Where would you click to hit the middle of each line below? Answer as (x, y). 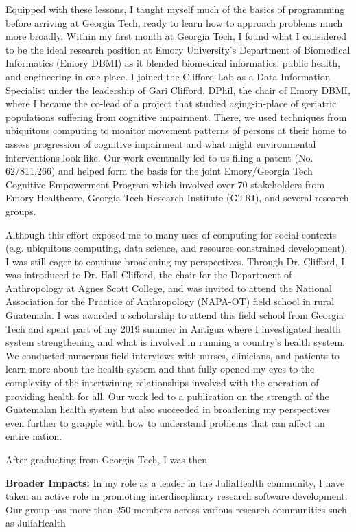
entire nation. (34, 436)
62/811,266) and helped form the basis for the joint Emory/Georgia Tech (159, 171)
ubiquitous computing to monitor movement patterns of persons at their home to (176, 130)
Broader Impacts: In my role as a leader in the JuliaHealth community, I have (175, 482)
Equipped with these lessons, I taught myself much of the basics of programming (175, 9)
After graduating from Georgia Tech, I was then (106, 459)
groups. (21, 211)
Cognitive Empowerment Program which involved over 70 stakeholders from (165, 184)
